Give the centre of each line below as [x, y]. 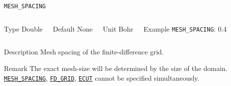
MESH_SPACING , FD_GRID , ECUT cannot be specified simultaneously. [102, 77]
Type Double [23, 28]
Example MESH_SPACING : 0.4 [185, 28]
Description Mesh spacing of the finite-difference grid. [84, 52]
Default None [73, 28]
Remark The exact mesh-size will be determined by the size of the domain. [116, 68]
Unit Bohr [118, 28]
